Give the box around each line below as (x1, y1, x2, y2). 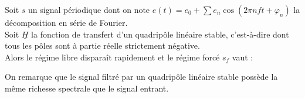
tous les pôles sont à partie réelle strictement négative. (5, 39, 200, 52)
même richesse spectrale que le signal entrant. (5, 82, 169, 94)
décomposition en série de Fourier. (5, 16, 128, 28)
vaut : (232, 50, 253, 63)
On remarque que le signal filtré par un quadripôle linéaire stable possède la (5, 70, 278, 83)
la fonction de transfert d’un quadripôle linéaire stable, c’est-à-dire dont (31, 28, 289, 40)
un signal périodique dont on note (28, 4, 150, 15)
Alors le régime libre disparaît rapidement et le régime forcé (5, 50, 220, 63)
